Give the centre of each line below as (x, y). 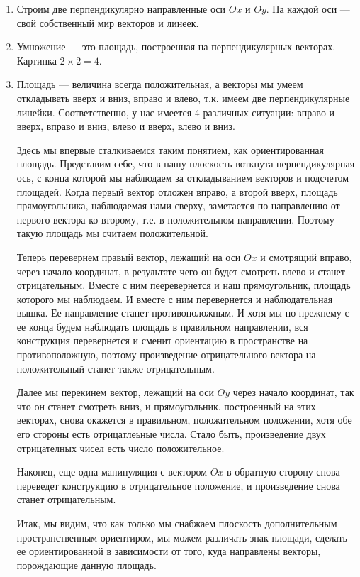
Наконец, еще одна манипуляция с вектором (112, 472)
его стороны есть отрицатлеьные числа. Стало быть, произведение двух (171, 434)
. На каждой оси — (308, 9)
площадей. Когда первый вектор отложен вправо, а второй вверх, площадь (177, 191)
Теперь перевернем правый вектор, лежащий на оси (129, 257)
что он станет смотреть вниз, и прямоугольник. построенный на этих (166, 406)
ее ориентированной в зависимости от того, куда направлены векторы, (169, 551)
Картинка (36, 60)
